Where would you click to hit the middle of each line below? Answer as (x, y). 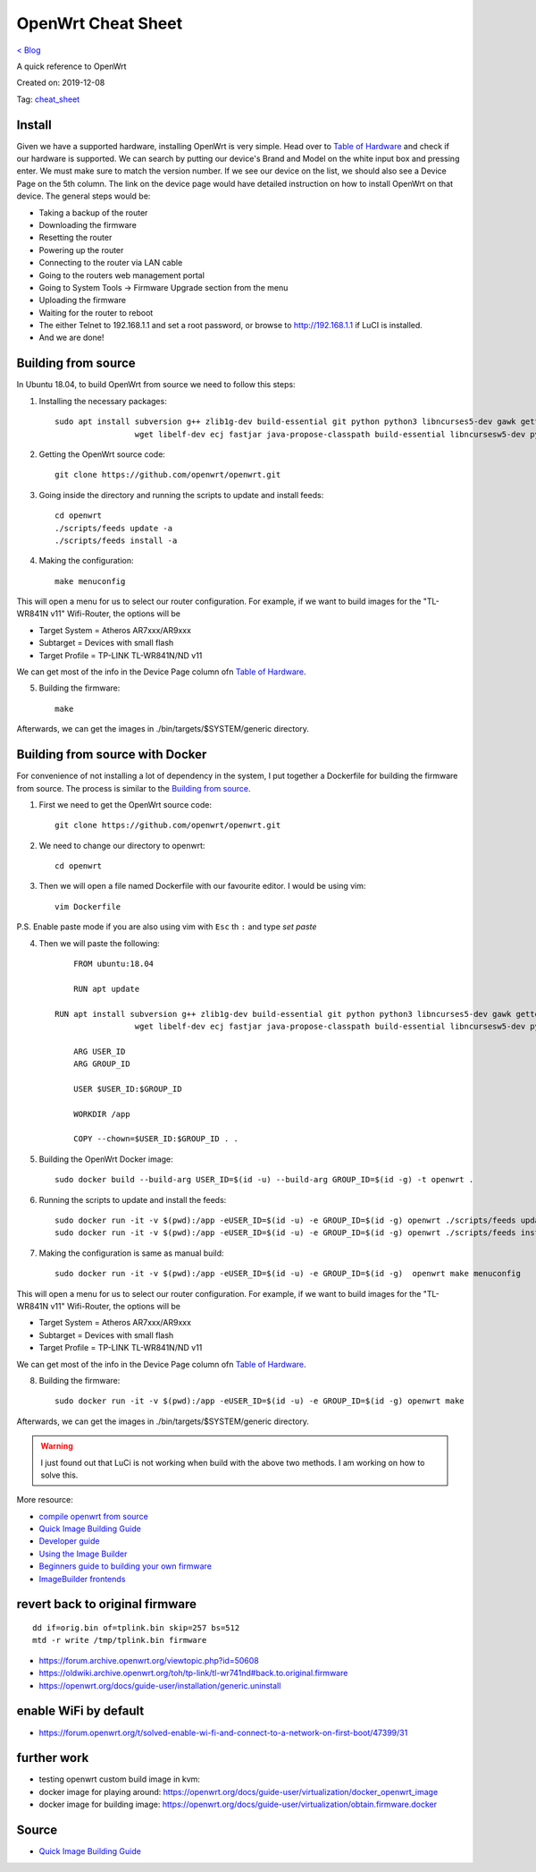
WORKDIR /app (101, 1114)
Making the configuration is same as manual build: (131, 1253)
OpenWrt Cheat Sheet (100, 23)
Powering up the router (81, 250)
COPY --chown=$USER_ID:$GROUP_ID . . (155, 1139)
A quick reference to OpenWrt (71, 66)
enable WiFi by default (80, 1711)
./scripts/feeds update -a (114, 528)
